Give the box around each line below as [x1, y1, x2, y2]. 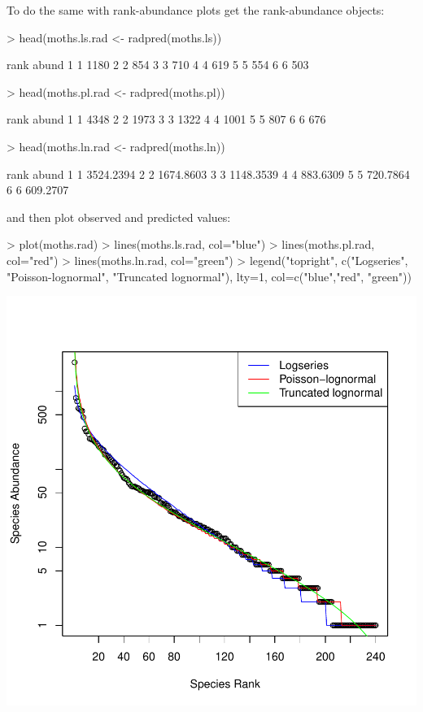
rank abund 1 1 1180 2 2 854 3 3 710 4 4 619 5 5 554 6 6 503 [7, 56, 309, 73]
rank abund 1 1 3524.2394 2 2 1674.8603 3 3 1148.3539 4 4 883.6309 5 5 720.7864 [7, 165, 410, 182]
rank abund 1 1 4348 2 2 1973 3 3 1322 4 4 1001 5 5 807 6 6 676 [7, 111, 326, 128]
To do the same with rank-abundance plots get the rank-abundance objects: [7, 2, 385, 18]
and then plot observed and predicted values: [7, 208, 231, 225]
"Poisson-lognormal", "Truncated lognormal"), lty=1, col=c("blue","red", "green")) [7, 267, 412, 284]
